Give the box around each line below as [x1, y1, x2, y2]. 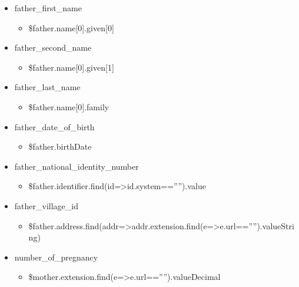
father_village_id [14, 199, 78, 212]
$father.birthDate [28, 140, 92, 153]
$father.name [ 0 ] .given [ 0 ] [28, 21, 114, 34]
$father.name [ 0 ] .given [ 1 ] [28, 61, 114, 73]
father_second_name [14, 41, 92, 54]
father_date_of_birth [14, 120, 95, 133]
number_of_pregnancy [14, 250, 98, 263]
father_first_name [14, 2, 82, 14]
